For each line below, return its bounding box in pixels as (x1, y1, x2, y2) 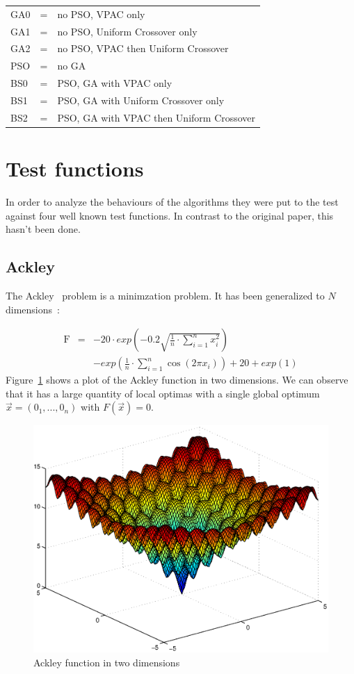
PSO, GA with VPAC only (57, 76, 172, 90)
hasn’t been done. (6, 222, 81, 236)
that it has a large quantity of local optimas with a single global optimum (6, 386, 320, 400)
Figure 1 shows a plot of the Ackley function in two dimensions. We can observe (6, 372, 348, 387)
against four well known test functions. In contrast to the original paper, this (6, 208, 334, 222)
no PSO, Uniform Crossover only (57, 24, 198, 38)
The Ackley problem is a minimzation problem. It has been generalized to (6, 288, 325, 303)
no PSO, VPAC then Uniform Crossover (57, 41, 229, 56)
